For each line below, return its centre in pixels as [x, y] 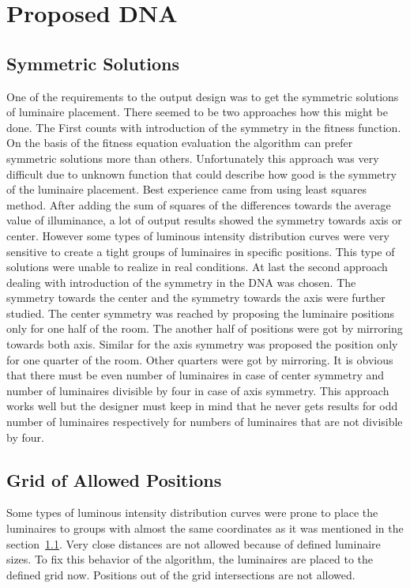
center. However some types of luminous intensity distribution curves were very [198, 235]
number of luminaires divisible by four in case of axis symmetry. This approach [198, 390]
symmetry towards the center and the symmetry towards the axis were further [196, 298]
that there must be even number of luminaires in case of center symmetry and [196, 375]
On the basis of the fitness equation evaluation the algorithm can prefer [180, 143]
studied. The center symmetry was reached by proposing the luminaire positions [201, 313]
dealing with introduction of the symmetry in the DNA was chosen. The [181, 282]
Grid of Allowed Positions [114, 479]
